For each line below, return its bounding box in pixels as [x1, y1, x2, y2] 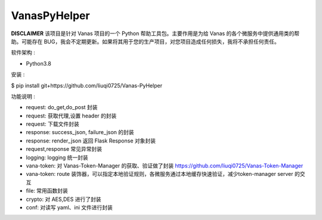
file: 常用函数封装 [26, 187, 69, 194]
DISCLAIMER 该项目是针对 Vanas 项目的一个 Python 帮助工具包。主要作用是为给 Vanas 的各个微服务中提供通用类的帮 [11, 30, 300, 37]
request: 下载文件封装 [26, 120, 80, 128]
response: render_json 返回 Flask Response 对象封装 [26, 137, 156, 144]
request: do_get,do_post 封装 [26, 104, 98, 111]
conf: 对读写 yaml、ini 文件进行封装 [26, 203, 113, 211]
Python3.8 [26, 60, 52, 67]
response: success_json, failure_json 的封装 [26, 129, 134, 136]
